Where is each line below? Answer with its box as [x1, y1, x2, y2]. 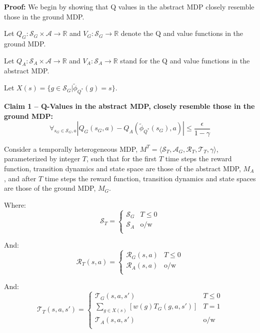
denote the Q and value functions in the [120, 28, 243, 38]
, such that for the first [86, 153, 157, 164]
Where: [4, 199, 26, 210]
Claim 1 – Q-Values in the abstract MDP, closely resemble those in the [4, 100, 255, 111]
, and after [4, 173, 36, 183]
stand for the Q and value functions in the [120, 55, 250, 65]
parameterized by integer [4, 153, 80, 164]
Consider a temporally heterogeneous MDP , [4, 143, 138, 154]
